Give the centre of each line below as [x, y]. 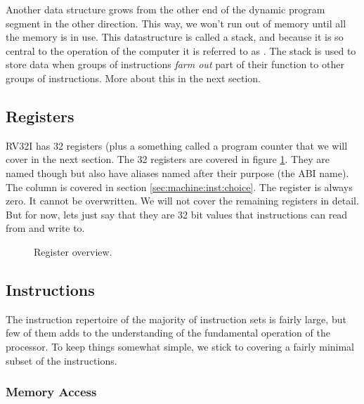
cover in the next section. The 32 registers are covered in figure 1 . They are [168, 159]
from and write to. [45, 228]
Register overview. [73, 251]
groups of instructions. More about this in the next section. [133, 78]
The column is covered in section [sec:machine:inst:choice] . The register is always [179, 187]
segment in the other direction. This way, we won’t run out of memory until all [176, 23]
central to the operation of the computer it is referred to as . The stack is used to [181, 50]
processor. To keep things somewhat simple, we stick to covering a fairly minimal [180, 346]
